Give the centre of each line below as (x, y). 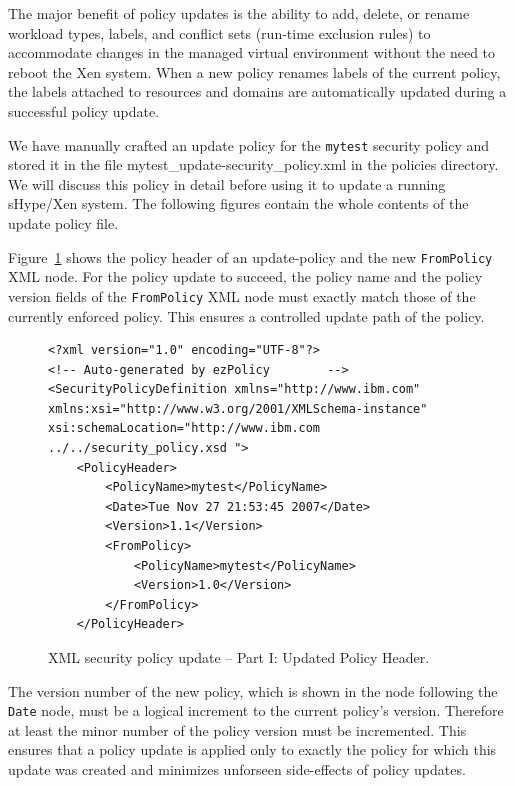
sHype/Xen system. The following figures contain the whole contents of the (238, 203)
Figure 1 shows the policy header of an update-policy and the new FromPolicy (250, 256)
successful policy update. (84, 110)
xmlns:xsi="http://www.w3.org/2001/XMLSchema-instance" (238, 408)
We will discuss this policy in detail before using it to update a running (227, 183)
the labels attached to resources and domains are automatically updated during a (257, 91)
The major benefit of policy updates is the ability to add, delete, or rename (239, 13)
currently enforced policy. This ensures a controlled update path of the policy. (246, 315)
